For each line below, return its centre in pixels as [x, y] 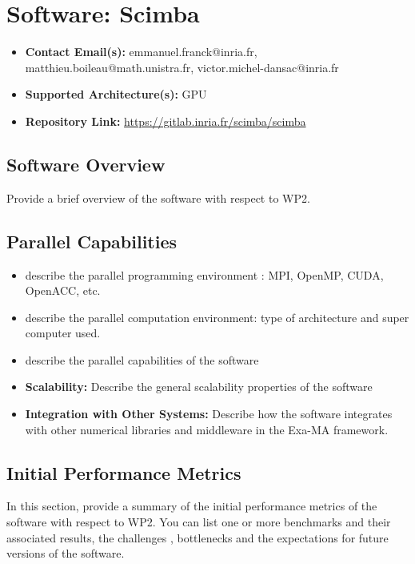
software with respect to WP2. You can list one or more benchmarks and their [199, 522]
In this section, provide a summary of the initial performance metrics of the [192, 506]
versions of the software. [66, 553]
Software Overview [86, 164]
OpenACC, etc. [63, 290]
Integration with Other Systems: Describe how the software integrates [209, 414]
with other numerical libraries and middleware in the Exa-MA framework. [207, 429]
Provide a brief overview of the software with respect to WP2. [158, 197]
